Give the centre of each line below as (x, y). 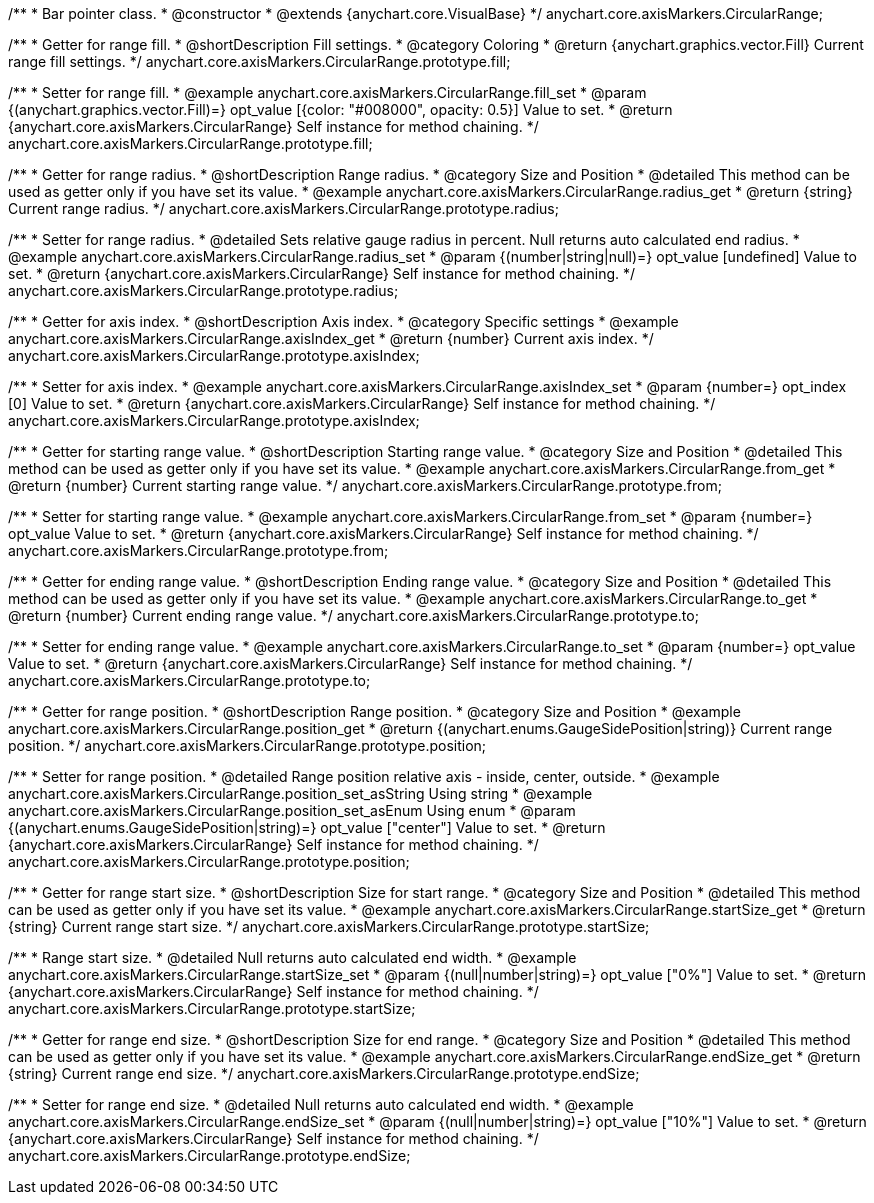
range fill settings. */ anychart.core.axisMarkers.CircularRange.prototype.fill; (259, 61)
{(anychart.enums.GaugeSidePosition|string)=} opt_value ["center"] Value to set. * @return (307, 827)
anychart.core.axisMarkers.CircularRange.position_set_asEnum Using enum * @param (292, 810)
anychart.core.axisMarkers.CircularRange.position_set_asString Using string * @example (300, 793)
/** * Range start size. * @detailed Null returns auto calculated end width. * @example (292, 957)
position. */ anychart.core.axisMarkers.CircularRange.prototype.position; (247, 745)
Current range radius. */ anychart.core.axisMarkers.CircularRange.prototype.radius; (283, 208)
